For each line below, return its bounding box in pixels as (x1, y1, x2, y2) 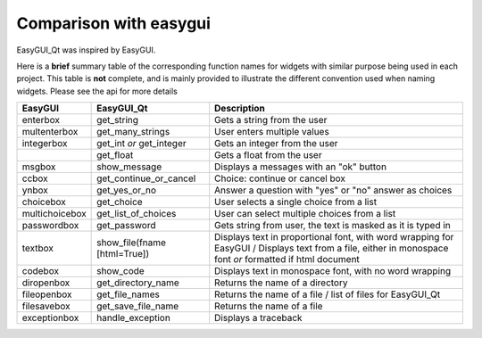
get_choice (96, 196, 143, 209)
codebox (21, 265, 60, 277)
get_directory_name (96, 276, 180, 289)
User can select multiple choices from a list (214, 208, 396, 220)
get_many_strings (96, 126, 170, 138)
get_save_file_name (96, 300, 179, 312)
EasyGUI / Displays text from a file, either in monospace (214, 242, 449, 254)
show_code (96, 265, 145, 277)
